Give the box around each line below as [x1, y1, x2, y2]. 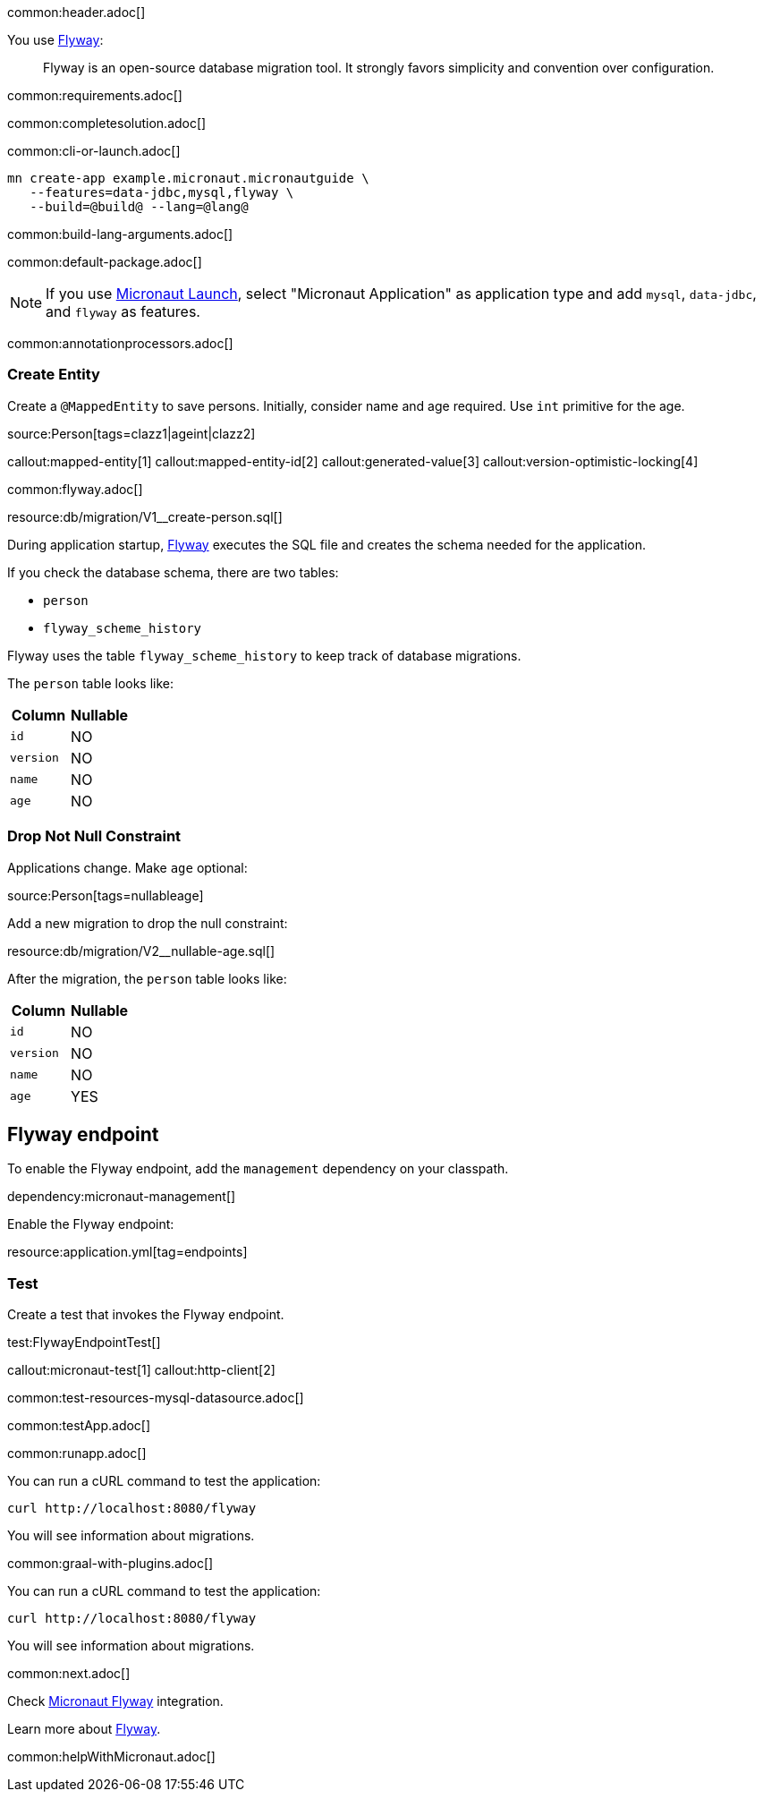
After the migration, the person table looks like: [7, 970, 287, 986]
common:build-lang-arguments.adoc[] [7, 226, 233, 242]
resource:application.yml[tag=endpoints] [7, 1244, 248, 1260]
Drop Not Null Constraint [7, 827, 182, 846]
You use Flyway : [7, 32, 104, 47]
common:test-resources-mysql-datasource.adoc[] [7, 1390, 304, 1406]
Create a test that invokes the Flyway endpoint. [7, 1307, 284, 1323]
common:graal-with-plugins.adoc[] [7, 1556, 214, 1572]
